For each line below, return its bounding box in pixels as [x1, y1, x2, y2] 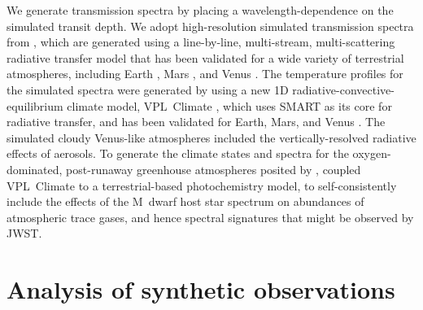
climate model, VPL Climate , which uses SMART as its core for [67, 97, 392, 114]
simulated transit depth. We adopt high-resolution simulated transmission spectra [7, 17, 414, 34]
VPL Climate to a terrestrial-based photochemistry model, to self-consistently [7, 177, 397, 194]
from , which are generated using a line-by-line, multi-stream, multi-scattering [7, 33, 395, 50]
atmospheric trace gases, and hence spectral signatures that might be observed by [7, 208, 414, 225]
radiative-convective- [292, 81, 395, 98]
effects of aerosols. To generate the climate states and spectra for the [7, 145, 349, 162]
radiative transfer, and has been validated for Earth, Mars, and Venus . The [7, 113, 386, 130]
